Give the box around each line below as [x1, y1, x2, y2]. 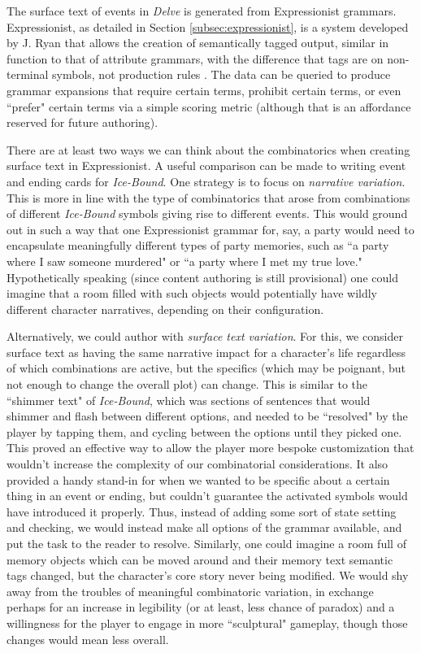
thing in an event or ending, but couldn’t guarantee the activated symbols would [7, 487, 408, 504]
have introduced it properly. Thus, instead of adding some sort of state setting [7, 503, 397, 520]
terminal [7, 66, 49, 83]
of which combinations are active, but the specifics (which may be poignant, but [7, 359, 406, 377]
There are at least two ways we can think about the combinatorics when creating [7, 141, 410, 158]
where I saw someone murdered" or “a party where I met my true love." [7, 252, 362, 269]
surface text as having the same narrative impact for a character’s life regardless [7, 343, 406, 360]
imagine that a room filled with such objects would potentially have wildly [7, 285, 377, 302]
